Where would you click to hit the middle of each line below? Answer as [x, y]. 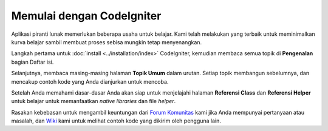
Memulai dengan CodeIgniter [86, 16]
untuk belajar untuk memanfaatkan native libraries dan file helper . [94, 101]
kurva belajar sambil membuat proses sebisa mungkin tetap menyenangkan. [107, 42]
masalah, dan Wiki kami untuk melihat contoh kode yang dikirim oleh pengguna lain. [116, 121]
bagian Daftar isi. [32, 62]
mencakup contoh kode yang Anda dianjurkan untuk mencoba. [90, 81]
